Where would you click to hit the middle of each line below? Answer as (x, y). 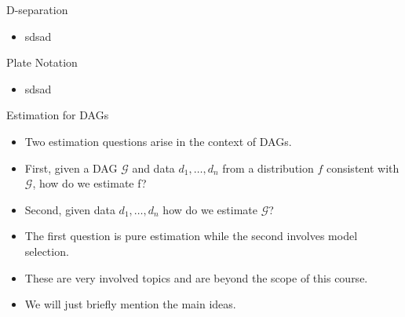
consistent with (363, 168)
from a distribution (268, 168)
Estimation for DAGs (58, 115)
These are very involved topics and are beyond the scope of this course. (196, 277)
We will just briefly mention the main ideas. (130, 304)
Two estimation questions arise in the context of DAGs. (158, 141)
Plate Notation (42, 62)
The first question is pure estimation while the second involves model (191, 236)
